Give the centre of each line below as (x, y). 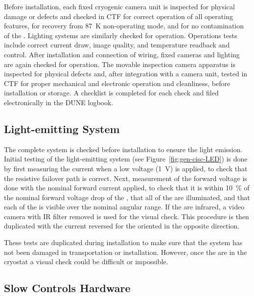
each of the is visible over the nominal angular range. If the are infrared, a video (124, 207)
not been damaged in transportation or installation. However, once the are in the (126, 252)
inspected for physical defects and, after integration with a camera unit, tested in (126, 74)
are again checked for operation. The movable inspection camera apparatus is (120, 64)
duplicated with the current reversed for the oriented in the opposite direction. (122, 226)
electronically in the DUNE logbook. (59, 102)
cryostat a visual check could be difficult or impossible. (86, 262)
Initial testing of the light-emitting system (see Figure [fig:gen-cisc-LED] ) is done (126, 159)
